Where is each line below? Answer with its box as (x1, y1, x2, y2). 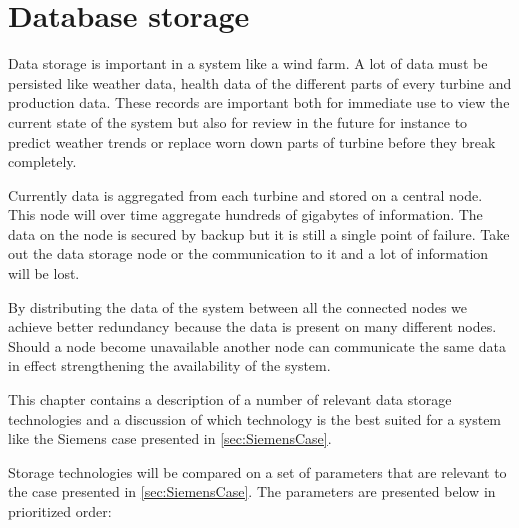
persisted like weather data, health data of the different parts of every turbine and (8, 72, 512, 93)
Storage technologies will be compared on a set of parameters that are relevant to (8, 461, 507, 482)
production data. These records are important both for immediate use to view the (8, 92, 510, 113)
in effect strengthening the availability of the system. (8, 355, 331, 376)
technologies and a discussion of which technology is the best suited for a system (8, 408, 502, 429)
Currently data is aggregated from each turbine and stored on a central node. (8, 184, 483, 205)
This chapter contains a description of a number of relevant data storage (8, 389, 452, 410)
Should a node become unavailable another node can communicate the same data (8, 335, 506, 356)
